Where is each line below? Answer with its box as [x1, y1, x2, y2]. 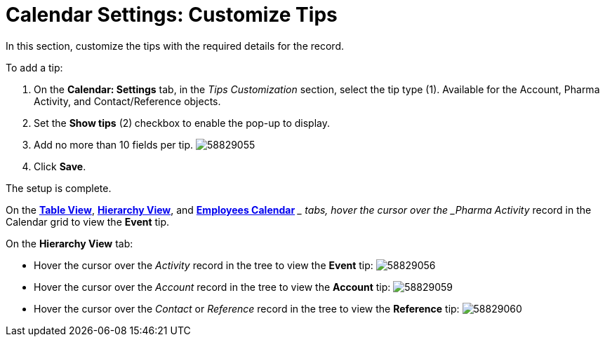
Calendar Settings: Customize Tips [6, 3, 338, 27]
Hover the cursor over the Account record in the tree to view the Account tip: [34, 280, 391, 293]
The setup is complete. [6, 182, 112, 194]
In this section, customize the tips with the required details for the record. [6, 39, 344, 52]
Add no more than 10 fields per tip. [34, 138, 194, 151]
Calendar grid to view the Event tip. [6, 215, 170, 228]
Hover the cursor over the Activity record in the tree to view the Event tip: [34, 259, 373, 271]
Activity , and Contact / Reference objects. [34, 95, 221, 107]
